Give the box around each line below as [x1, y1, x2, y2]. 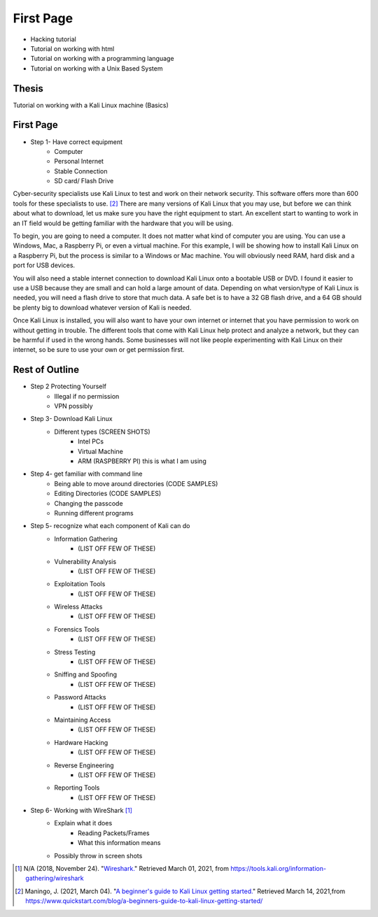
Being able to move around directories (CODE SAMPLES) [54, 479, 218, 488]
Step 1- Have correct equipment [30, 137, 122, 146]
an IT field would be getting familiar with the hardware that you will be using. [13, 219, 234, 227]
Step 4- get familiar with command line [30, 469, 143, 478]
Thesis [13, 83, 43, 94]
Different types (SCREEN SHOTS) [54, 427, 150, 436]
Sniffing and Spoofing [54, 670, 118, 678]
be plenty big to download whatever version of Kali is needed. [13, 303, 192, 311]
